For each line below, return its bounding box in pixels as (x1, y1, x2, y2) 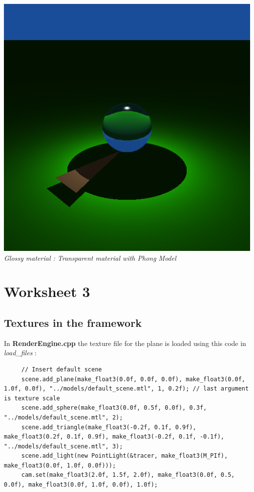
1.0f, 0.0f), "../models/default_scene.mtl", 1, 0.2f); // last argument (4, 385, 249, 393)
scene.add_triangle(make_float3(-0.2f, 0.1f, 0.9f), (21, 423, 196, 431)
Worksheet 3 (4, 281, 90, 301)
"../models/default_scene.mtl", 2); (4, 414, 123, 421)
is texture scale (4, 394, 60, 402)
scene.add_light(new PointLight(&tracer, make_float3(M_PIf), (21, 452, 228, 460)
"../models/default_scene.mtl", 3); (4, 443, 123, 450)
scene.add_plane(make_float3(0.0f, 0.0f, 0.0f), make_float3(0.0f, (21, 375, 245, 383)
